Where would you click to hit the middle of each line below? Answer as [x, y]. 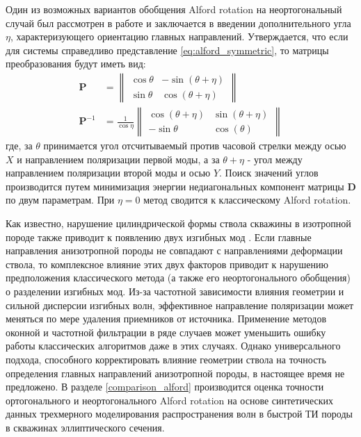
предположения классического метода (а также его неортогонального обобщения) [178, 278]
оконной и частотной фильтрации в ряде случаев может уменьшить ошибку [166, 332]
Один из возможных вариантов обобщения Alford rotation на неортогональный [174, 9]
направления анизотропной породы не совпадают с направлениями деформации [174, 250]
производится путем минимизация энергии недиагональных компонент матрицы [175, 186]
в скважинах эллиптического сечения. [85, 427]
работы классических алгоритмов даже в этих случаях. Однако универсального [173, 346]
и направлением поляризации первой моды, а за [118, 159]
